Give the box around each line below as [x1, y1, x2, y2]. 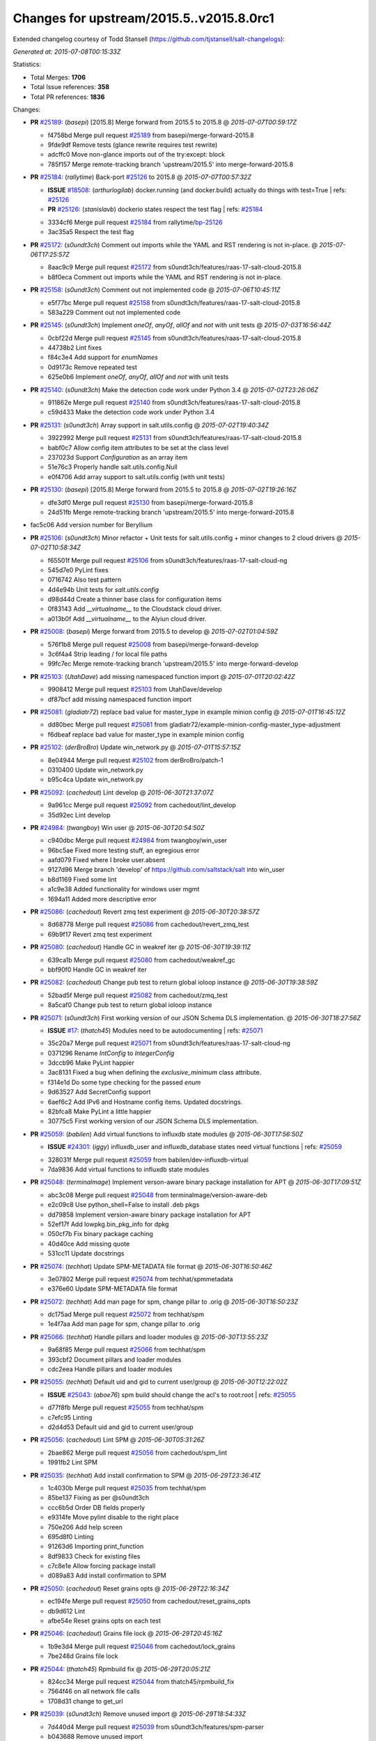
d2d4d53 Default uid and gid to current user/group [47, 1423, 194, 1431]
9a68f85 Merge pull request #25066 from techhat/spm [47, 1345, 205, 1354]
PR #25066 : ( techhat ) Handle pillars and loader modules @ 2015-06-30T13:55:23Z [30, 1332, 268, 1341]
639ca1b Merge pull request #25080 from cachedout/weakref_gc [47, 955, 236, 964]
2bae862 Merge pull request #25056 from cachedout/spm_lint [47, 1449, 228, 1457]
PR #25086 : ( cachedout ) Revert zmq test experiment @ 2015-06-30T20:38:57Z [30, 907, 260, 916]
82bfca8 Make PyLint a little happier [47, 1107, 152, 1116]
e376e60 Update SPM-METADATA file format [47, 1285, 178, 1293]
